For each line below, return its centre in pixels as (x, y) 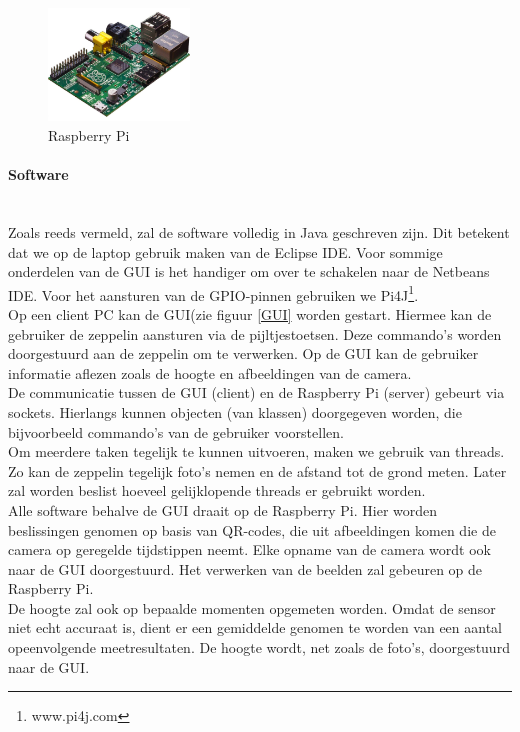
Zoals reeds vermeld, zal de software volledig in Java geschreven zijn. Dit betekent (259, 231)
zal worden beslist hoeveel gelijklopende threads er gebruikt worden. (217, 490)
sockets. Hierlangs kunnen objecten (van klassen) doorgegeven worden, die (235, 411)
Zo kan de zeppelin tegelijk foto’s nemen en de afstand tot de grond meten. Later (257, 470)
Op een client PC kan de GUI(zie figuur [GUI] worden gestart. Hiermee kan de (250, 313)
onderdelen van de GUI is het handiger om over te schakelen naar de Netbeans (249, 271)
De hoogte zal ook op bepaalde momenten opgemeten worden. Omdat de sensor (252, 607)
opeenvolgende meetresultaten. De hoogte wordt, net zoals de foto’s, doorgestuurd (259, 647)
